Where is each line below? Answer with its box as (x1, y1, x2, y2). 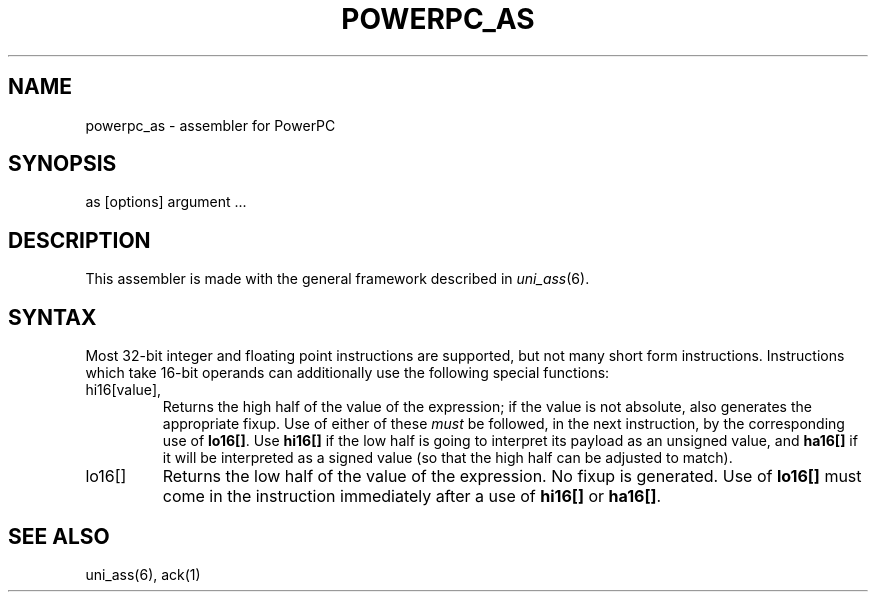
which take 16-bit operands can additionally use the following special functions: (85, 364, 610, 382)
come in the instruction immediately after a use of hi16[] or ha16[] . (162, 486, 662, 507)
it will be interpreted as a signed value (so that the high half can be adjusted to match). (162, 449, 733, 467)
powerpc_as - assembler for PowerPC (85, 116, 336, 134)
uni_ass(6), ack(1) (85, 565, 201, 583)
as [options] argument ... (85, 193, 247, 211)
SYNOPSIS (8, 151, 117, 177)
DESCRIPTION (8, 227, 151, 253)
